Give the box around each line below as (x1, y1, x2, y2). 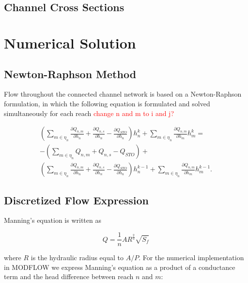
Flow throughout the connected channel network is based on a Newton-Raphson (4, 89, 242, 99)
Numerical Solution (4, 33, 136, 52)
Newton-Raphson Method (4, 66, 137, 81)
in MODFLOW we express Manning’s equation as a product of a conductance (4, 262, 235, 272)
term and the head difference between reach (4, 271, 134, 282)
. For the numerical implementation (139, 252, 244, 263)
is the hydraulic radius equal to (31, 252, 124, 263)
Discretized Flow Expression (4, 192, 149, 207)
